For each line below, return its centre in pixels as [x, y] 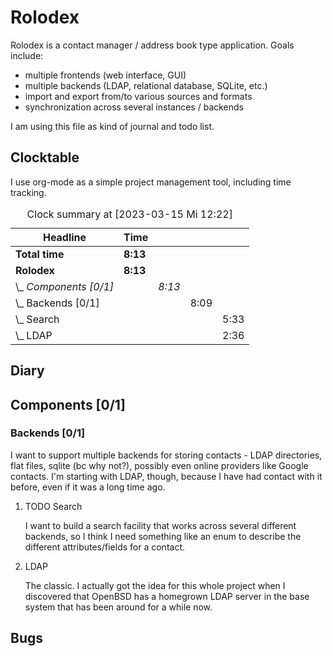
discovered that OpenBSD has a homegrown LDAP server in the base [167, 596]
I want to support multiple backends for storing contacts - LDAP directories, [166, 455]
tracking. [28, 192]
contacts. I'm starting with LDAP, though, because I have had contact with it [166, 476]
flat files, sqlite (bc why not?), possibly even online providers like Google [159, 465]
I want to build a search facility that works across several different [160, 525]
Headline [64, 237]
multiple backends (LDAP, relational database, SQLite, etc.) [146, 85]
